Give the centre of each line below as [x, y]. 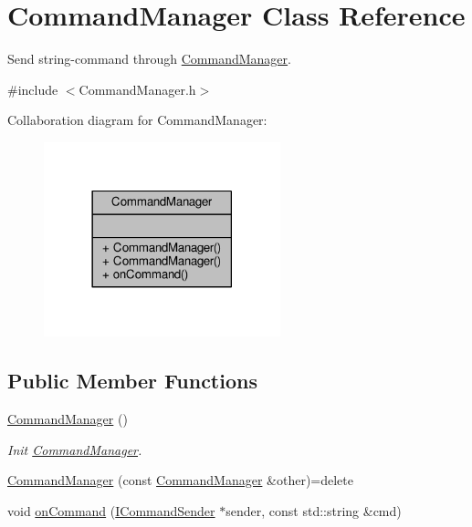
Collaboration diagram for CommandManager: [137, 120]
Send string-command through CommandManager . [149, 59]
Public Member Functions [132, 381]
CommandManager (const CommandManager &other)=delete [180, 480]
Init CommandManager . [75, 449]
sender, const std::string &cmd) [314, 510]
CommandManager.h [137, 89]
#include [33, 89]
